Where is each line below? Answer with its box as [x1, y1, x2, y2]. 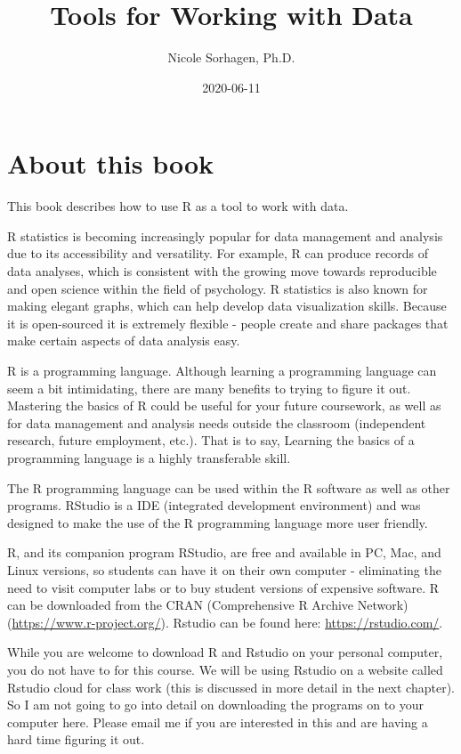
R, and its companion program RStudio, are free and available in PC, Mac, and [7, 543, 441, 562]
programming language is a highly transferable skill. [7, 448, 291, 466]
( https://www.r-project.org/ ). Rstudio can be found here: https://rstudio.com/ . [7, 612, 443, 631]
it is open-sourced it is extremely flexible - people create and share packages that [7, 313, 449, 332]
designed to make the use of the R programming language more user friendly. [7, 513, 428, 531]
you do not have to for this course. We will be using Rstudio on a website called [7, 660, 443, 678]
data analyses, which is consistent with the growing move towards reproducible [7, 262, 437, 280]
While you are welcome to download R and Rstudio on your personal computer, [7, 643, 443, 661]
